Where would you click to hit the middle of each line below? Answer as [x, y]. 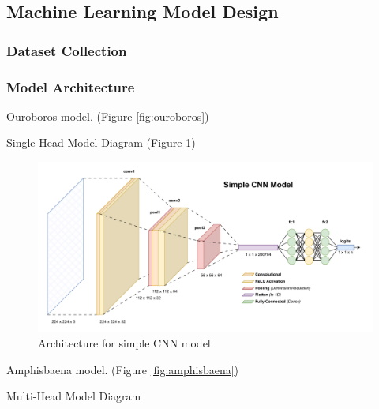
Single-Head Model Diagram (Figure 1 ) [101, 143]
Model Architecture [71, 86]
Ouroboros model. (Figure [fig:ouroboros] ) [108, 116]
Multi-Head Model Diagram [74, 396]
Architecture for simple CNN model [124, 342]
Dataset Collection [67, 50]
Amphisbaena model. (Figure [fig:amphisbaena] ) [123, 369]
